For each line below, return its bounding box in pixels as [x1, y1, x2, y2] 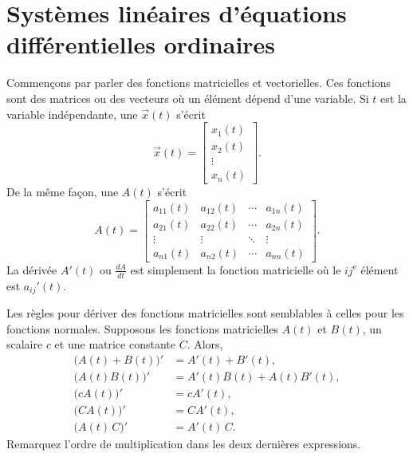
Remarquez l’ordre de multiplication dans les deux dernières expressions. [6, 435, 361, 452]
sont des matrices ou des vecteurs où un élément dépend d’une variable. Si [6, 89, 369, 106]
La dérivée [6, 261, 57, 278]
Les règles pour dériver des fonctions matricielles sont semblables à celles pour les [6, 305, 404, 321]
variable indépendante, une [6, 105, 138, 122]
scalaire [6, 336, 43, 353]
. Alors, [187, 336, 223, 353]
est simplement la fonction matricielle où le [130, 261, 341, 278]
